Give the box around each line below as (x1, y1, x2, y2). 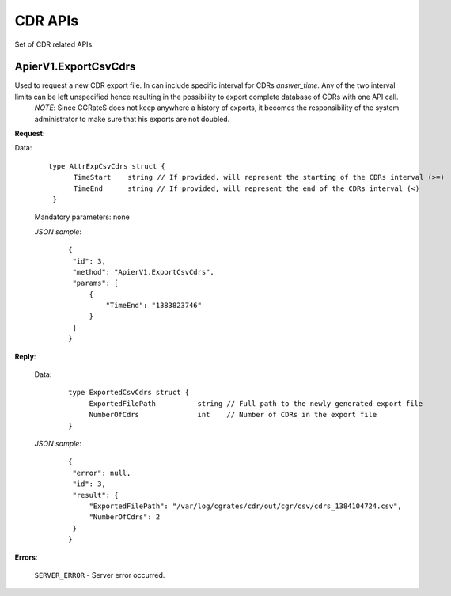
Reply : (14, 351, 36, 361)
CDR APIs (14, 12, 79, 29)
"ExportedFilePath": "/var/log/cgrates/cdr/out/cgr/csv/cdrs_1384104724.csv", (89, 501, 403, 511)
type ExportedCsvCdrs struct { (68, 388, 190, 397)
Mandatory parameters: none (34, 212, 130, 222)
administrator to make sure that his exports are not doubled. (34, 114, 230, 123)
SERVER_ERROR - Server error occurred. (34, 570, 165, 579)
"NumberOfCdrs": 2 (89, 513, 161, 522)
